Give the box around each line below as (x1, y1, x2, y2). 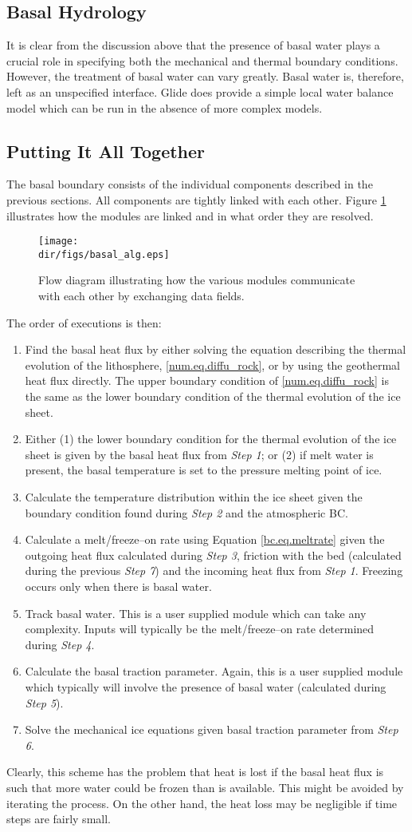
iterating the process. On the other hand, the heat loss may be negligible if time (6, 794, 398, 811)
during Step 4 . (25, 636, 95, 652)
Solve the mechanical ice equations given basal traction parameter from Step (25, 721, 398, 738)
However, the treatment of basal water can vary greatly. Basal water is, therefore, (6, 68, 404, 85)
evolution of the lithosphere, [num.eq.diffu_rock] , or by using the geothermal (25, 356, 400, 373)
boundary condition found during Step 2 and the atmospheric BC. (25, 504, 348, 521)
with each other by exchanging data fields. (38, 287, 245, 304)
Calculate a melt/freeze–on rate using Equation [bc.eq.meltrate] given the (25, 531, 385, 548)
